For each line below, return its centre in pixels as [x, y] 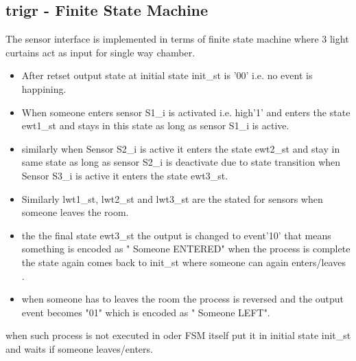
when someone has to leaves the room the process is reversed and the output [183, 299]
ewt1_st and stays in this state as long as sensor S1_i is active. [155, 125]
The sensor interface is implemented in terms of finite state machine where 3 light [177, 39]
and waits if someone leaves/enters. [79, 348]
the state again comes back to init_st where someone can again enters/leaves [183, 262]
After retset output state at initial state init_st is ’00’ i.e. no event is [167, 75]
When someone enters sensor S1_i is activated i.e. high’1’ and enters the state [186, 112]
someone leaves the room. [75, 212]
